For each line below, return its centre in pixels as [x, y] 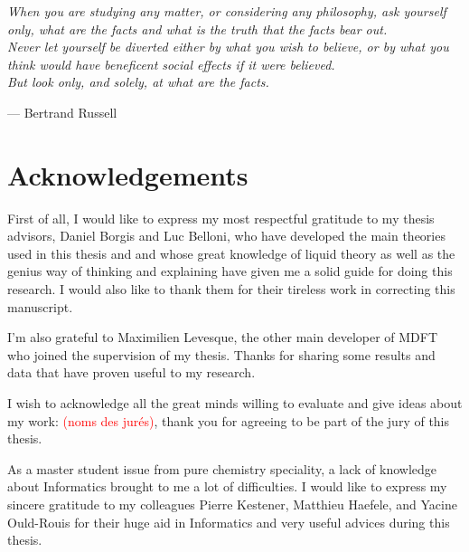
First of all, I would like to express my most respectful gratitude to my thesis [221, 218]
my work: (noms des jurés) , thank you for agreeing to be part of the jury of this [229, 420]
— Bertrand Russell [62, 112]
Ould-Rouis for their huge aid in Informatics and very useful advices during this [229, 522]
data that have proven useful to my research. [131, 372]
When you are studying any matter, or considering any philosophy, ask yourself [227, 11]
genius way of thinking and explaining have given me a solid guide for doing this [230, 271]
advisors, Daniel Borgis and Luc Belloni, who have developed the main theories [226, 236]
